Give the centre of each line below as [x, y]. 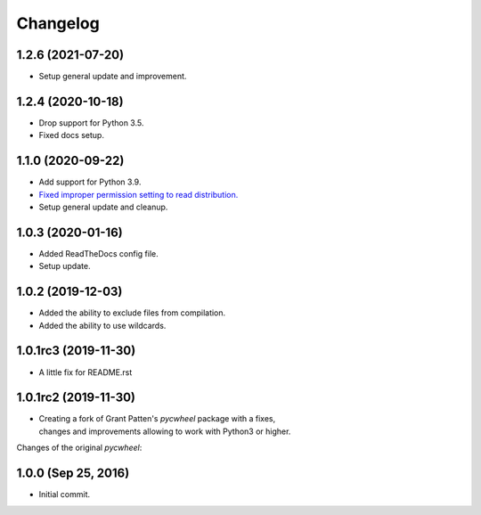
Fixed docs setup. [71, 135]
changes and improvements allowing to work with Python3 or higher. [165, 431]
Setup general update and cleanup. [103, 207]
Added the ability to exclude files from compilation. [132, 313]
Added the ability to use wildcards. [102, 325]
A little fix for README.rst [86, 372]
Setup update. [65, 266]
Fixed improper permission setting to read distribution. [139, 194]
